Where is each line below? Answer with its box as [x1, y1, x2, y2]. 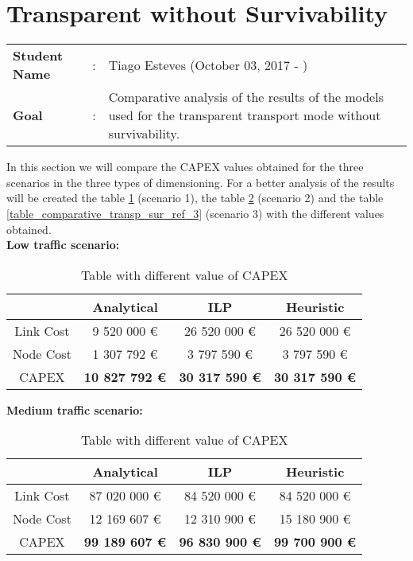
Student [13, 46, 64, 65]
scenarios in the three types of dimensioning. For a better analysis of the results [6, 173, 395, 190]
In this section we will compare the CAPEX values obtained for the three [6, 158, 364, 175]
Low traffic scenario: [6, 236, 120, 253]
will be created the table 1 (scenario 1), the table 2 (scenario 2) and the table [6, 189, 384, 206]
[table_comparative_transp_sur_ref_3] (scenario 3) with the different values [6, 205, 384, 221]
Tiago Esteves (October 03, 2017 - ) [108, 55, 308, 74]
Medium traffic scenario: [6, 401, 143, 418]
